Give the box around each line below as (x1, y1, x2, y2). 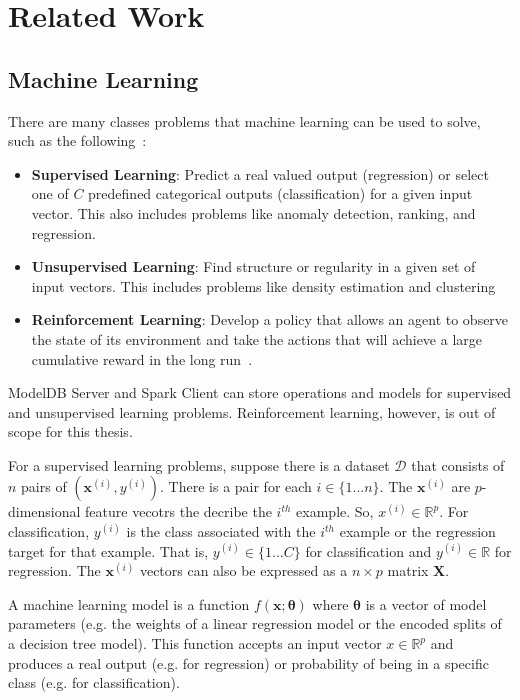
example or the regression (339, 521, 496, 542)
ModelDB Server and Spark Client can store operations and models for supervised (8, 382, 512, 403)
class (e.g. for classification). (8, 672, 180, 693)
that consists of (411, 454, 505, 475)
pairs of (21, 476, 67, 497)
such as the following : (8, 130, 147, 151)
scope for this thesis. (8, 421, 133, 442)
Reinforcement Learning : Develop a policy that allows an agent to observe (31, 309, 509, 330)
